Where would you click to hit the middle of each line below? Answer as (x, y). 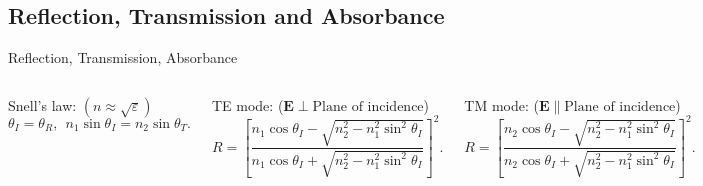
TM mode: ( (501, 104)
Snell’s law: (42, 104)
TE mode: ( (247, 104)
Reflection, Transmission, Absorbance (123, 57)
